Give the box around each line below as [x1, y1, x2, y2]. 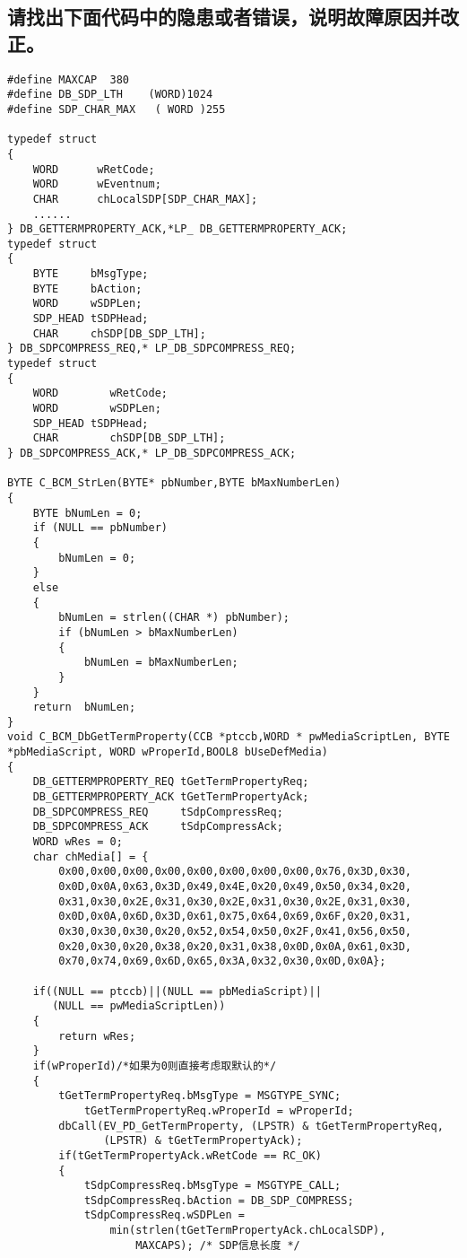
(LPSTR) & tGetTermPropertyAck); [103, 1134, 303, 1148]
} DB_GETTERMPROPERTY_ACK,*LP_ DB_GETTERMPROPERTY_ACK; [7, 223, 348, 236]
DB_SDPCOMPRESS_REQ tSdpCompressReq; [32, 805, 283, 818]
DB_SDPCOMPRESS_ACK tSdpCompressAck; [32, 820, 283, 834]
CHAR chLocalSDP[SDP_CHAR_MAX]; [32, 192, 258, 205]
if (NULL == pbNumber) [32, 521, 168, 535]
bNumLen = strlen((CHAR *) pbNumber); [58, 611, 290, 625]
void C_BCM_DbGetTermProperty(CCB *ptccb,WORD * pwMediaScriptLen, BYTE [7, 730, 450, 744]
